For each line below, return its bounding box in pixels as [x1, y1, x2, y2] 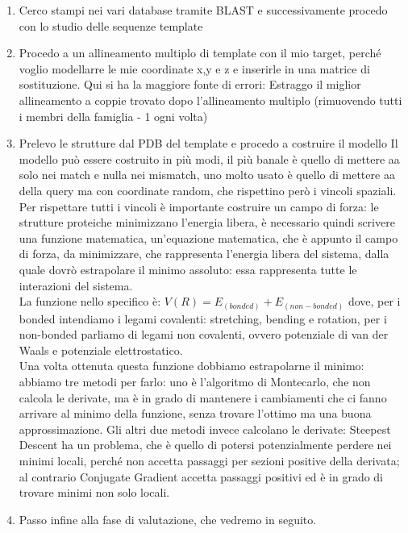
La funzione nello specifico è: [19, 293, 161, 310]
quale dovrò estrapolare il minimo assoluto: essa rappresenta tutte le [19, 260, 357, 277]
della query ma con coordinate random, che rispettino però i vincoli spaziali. [19, 181, 397, 198]
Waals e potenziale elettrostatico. [19, 341, 183, 358]
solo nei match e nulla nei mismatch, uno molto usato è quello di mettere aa [19, 166, 395, 183]
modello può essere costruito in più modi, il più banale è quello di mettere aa [19, 150, 400, 167]
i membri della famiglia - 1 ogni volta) [19, 107, 208, 124]
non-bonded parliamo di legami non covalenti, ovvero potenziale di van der [19, 326, 389, 343]
